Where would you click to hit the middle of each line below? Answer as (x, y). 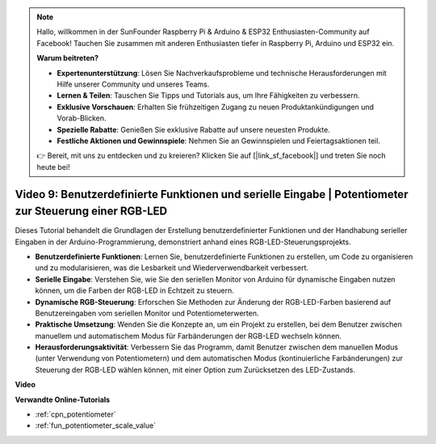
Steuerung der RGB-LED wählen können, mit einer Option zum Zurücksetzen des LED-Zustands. (195, 370)
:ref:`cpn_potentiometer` (75, 414)
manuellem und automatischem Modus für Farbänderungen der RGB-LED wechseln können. (189, 336)
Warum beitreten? (68, 58)
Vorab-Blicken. (82, 118)
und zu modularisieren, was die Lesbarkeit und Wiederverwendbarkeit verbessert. (172, 268)
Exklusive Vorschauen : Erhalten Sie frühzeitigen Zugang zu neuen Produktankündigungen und (216, 107)
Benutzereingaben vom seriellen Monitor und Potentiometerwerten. (147, 313)
